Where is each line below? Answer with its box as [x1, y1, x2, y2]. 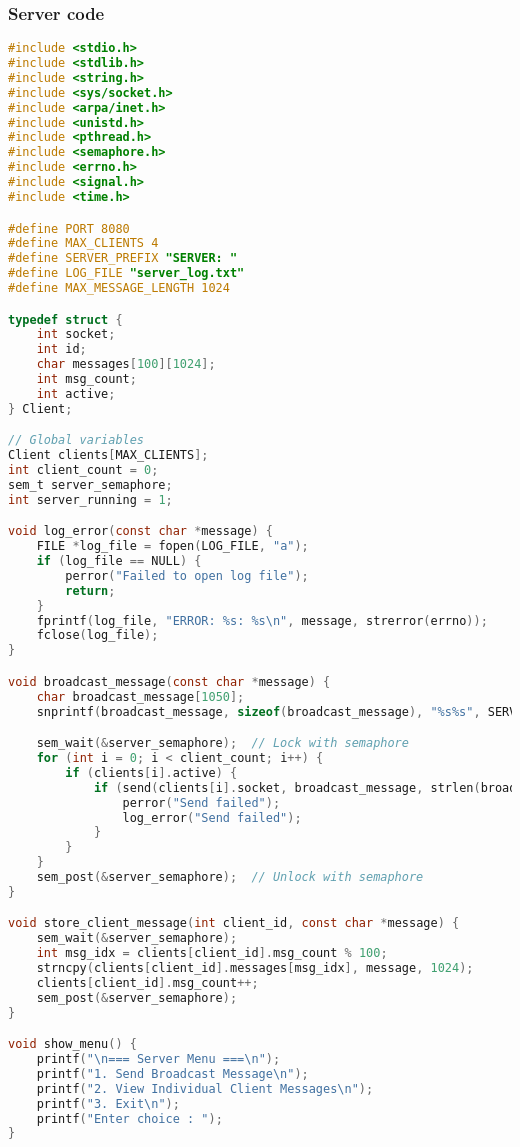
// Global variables [8, 433, 145, 448]
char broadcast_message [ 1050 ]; [36, 689, 245, 704]
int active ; [36, 386, 116, 401]
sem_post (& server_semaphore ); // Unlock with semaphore [36, 870, 424, 885]
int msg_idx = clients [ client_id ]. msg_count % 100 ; [36, 946, 388, 961]
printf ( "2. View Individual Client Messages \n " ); [36, 1081, 374, 1096]
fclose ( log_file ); [36, 628, 159, 643]
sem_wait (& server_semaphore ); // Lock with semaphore [36, 736, 409, 751]
